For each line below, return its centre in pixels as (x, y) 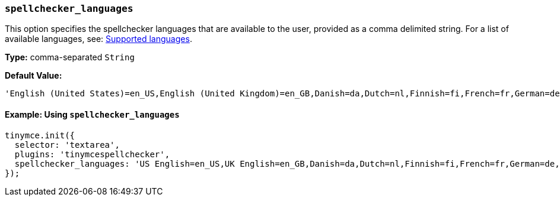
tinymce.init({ (40, 135)
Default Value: (34, 76)
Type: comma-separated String (70, 57)
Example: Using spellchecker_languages (92, 114)
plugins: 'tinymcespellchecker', (92, 154)
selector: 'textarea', (67, 145)
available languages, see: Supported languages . (98, 39)
